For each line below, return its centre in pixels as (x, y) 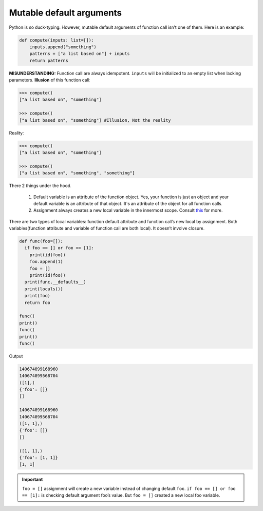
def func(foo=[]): (41, 241)
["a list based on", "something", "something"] (77, 173)
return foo (38, 303)
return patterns (49, 60)
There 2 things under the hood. (40, 186)
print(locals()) (44, 289)
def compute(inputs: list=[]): (57, 40)
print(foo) (38, 296)
